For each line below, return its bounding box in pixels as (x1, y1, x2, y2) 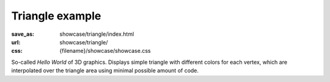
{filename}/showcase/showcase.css (59, 47, 151, 55)
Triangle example (11, 9, 101, 22)
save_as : (11, 30, 35, 38)
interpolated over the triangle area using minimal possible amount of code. (11, 67, 199, 74)
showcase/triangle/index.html (59, 30, 134, 38)
